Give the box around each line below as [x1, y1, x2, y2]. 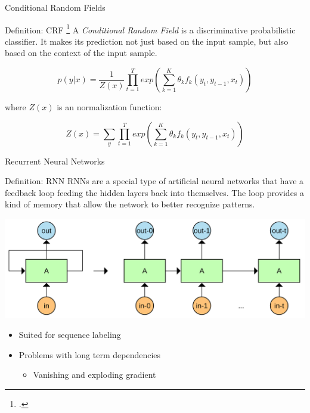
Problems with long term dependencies [18, 348, 161, 361]
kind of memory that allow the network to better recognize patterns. [5, 198, 255, 210]
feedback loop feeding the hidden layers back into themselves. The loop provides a [5, 186, 305, 198]
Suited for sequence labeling [18, 328, 121, 340]
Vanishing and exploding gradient [33, 368, 156, 381]
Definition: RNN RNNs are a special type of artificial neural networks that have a [5, 175, 304, 187]
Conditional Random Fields [5, 1, 106, 13]
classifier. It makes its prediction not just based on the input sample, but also [5, 35, 289, 47]
